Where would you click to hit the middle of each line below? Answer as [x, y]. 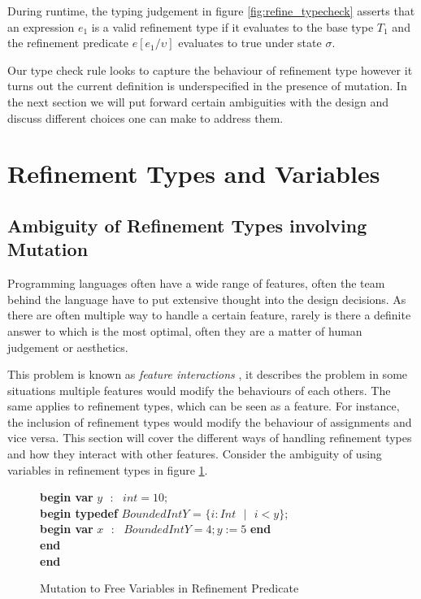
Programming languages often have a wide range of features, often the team [196, 283]
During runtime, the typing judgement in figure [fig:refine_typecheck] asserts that [211, 11]
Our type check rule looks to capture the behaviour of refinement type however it [210, 69]
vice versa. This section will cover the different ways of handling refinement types [210, 438]
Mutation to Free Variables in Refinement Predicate [169, 588]
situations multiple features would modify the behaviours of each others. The [199, 390]
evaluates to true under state [250, 43]
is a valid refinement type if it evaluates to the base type [232, 26]
